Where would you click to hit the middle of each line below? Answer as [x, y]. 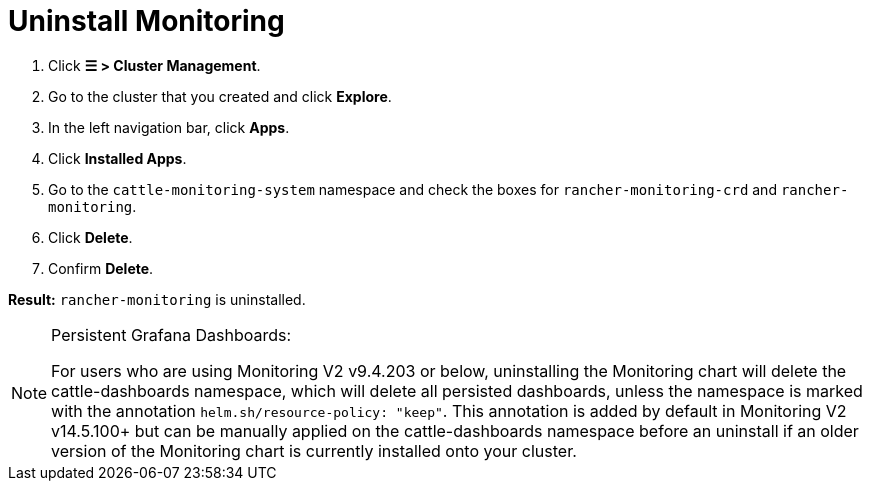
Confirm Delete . [101, 268]
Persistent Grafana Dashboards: [171, 334]
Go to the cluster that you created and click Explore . [220, 96]
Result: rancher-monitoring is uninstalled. [157, 299]
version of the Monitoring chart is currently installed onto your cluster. [314, 450]
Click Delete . [90, 237]
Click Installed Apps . [117, 158]
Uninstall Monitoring [146, 21]
